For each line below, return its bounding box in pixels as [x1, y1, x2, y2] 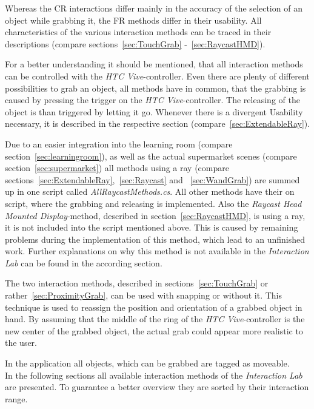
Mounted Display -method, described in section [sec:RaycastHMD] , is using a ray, [5, 209, 306, 221]
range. [5, 392, 28, 405]
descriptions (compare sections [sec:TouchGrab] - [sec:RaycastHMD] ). [5, 37, 266, 50]
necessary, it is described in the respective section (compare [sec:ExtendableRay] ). [5, 117, 310, 130]
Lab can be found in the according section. [5, 256, 162, 269]
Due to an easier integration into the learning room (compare [5, 137, 233, 150]
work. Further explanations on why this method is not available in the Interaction [5, 245, 309, 257]
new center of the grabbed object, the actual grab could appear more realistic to [5, 324, 303, 337]
